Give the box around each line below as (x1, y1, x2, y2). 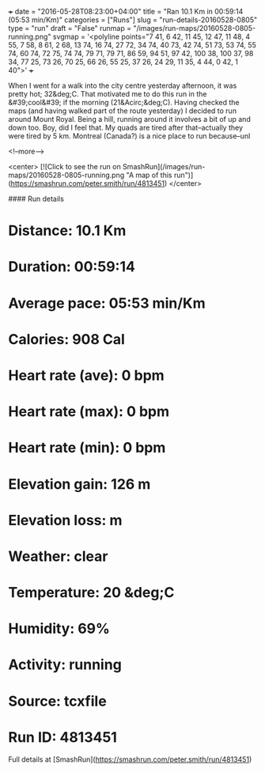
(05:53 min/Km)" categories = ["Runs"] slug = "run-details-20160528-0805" (8, 15, 258, 25)
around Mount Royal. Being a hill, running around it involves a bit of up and (8, 115, 251, 123)
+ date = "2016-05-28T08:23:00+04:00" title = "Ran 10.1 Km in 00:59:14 (8, 7, 244, 16)
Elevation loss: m (8, 511, 123, 529)
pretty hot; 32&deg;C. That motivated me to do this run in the (8, 89, 207, 98)
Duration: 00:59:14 (8, 258, 136, 276)
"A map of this (126, 170, 172, 180)
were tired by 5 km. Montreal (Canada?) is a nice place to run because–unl (8, 131, 251, 141)
